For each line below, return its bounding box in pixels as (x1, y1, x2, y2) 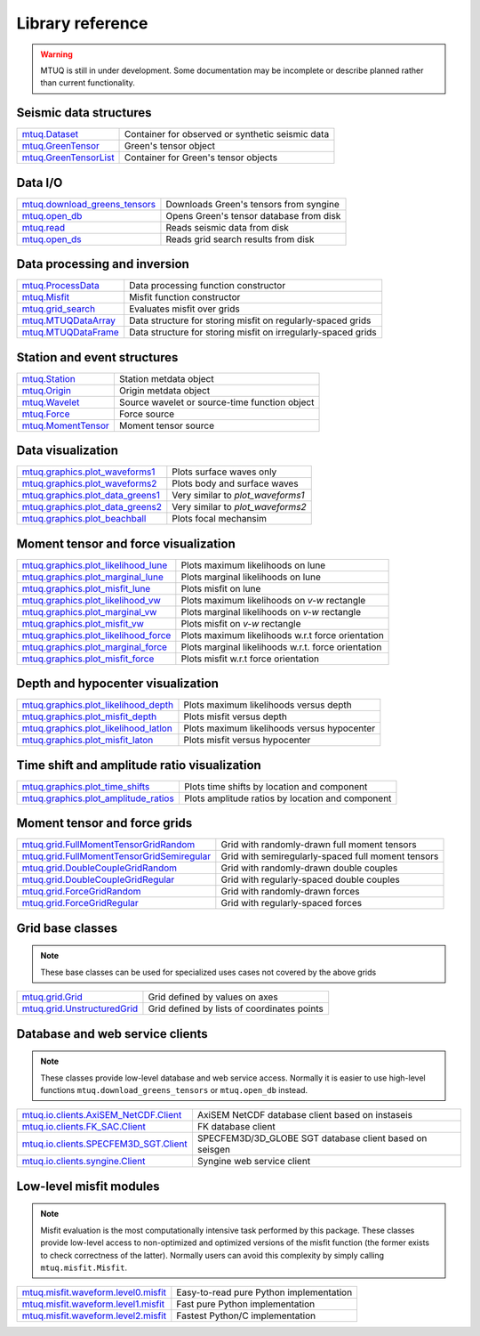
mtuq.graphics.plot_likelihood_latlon (21, 722, 172, 734)
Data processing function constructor (129, 279, 286, 292)
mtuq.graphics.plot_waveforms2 (21, 477, 157, 490)
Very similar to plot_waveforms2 (172, 501, 307, 514)
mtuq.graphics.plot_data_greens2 (21, 501, 163, 514)
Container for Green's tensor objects (124, 151, 278, 164)
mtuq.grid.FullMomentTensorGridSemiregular (21, 850, 212, 862)
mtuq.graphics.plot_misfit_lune (21, 582, 151, 595)
